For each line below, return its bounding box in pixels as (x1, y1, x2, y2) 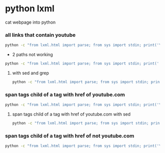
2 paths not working (12, 52, 53, 58)
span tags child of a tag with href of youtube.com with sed (12, 111, 131, 117)
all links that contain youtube (5, 31, 76, 38)
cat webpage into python (5, 19, 56, 25)
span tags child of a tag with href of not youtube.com (5, 132, 135, 139)
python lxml (5, 3, 55, 14)
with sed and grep (12, 70, 49, 76)
